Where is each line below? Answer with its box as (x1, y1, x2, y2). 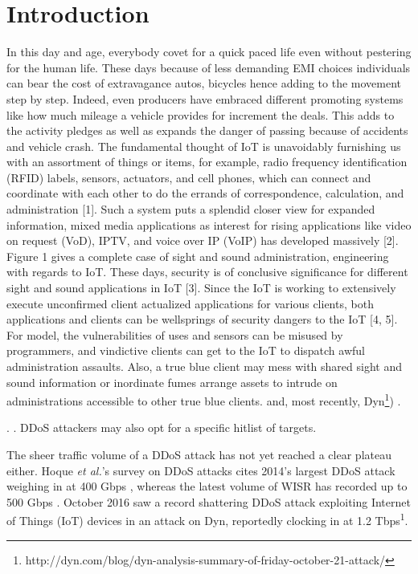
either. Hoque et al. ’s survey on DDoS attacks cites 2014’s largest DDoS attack (6, 462, 395, 478)
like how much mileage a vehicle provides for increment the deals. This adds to (6, 106, 395, 123)
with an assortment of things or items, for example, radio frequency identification (6, 153, 408, 170)
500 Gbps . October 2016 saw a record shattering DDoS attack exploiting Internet (6, 493, 411, 510)
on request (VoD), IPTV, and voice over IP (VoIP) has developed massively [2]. (6, 232, 399, 249)
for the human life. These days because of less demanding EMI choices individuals (6, 59, 411, 75)
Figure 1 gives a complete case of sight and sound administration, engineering (6, 247, 389, 264)
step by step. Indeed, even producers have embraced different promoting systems (6, 90, 404, 107)
